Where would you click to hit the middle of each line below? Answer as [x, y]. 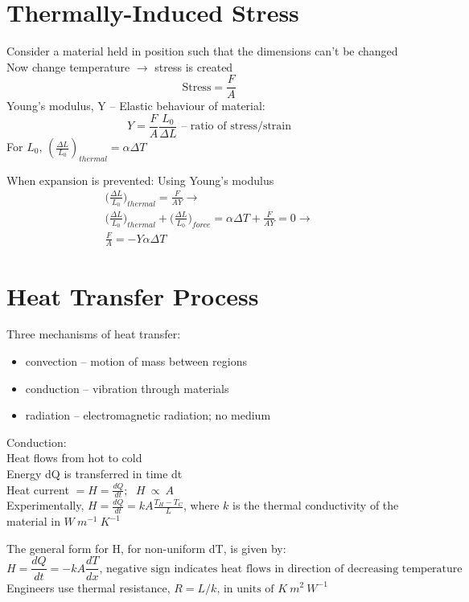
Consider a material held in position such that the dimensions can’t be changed [202, 51]
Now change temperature [68, 66]
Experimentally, [45, 505]
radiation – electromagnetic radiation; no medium [148, 415]
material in [33, 521]
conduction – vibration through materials [127, 388]
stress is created [194, 66]
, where [202, 505]
